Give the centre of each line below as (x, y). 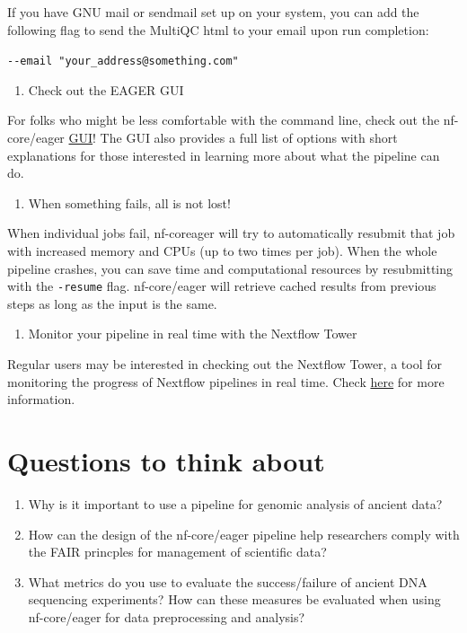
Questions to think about (166, 461)
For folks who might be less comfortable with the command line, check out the (224, 120)
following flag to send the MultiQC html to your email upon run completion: (218, 29)
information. (41, 399)
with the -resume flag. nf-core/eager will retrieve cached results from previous (222, 286)
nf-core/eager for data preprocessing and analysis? (167, 616)
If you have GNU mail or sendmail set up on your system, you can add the (213, 12)
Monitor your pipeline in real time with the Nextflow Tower (193, 334)
